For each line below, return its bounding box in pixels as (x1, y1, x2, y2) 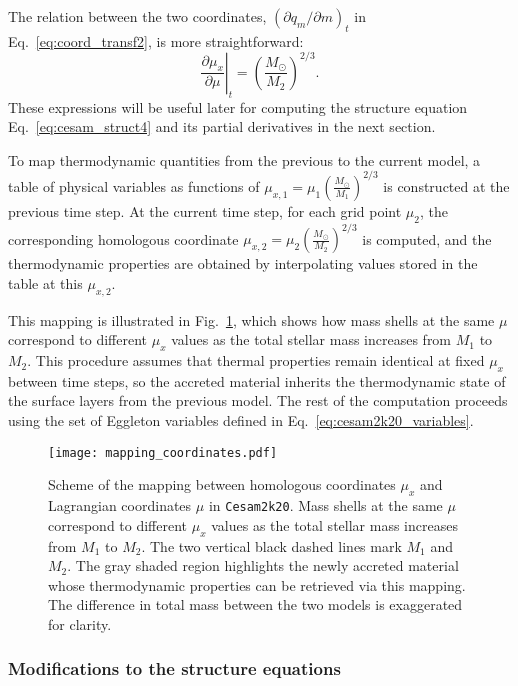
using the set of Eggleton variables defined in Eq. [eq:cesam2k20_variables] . (8, 410, 474, 431)
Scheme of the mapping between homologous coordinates (48, 474, 396, 495)
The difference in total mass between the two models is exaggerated (48, 594, 463, 615)
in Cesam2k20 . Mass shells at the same (208, 495, 443, 516)
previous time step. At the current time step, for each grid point (8, 200, 402, 221)
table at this (8, 272, 83, 293)
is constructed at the (383, 175, 510, 196)
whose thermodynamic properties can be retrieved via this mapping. (48, 574, 466, 595)
